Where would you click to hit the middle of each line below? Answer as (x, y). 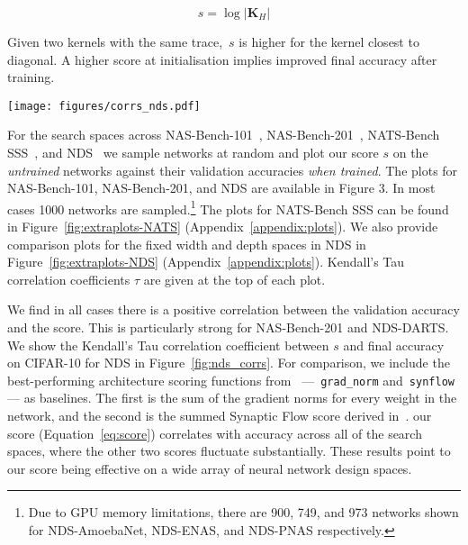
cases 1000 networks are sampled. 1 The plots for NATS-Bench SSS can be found (228, 207)
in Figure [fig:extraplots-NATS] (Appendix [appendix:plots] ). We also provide (223, 227)
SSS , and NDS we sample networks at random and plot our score (193, 153)
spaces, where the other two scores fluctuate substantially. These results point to (229, 451)
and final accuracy (394, 345)
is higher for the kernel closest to (329, 41)
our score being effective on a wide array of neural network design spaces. (210, 468)
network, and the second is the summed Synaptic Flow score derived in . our (220, 416)
